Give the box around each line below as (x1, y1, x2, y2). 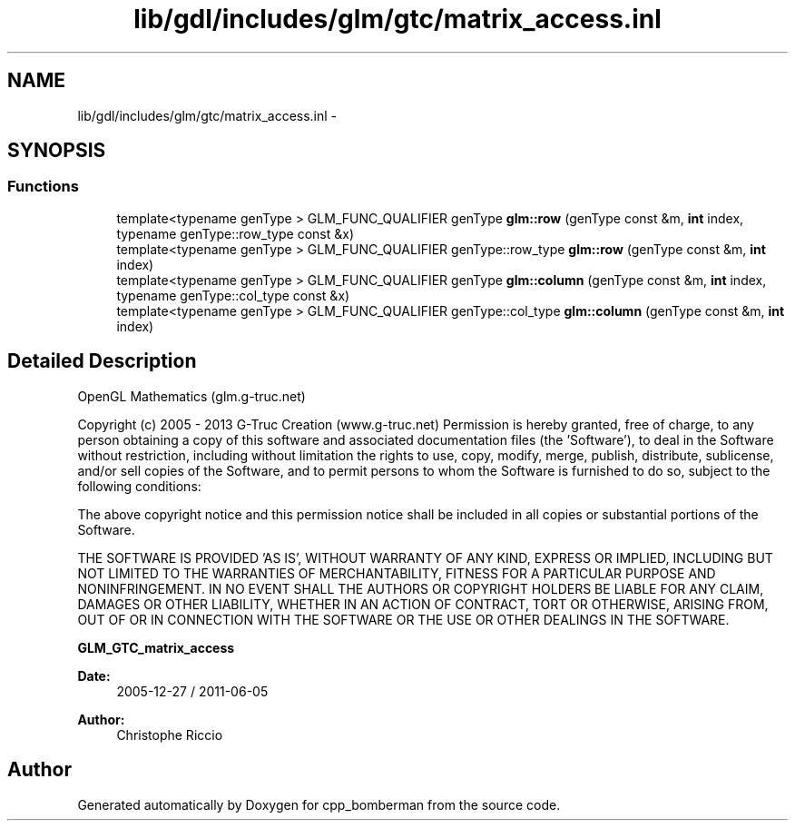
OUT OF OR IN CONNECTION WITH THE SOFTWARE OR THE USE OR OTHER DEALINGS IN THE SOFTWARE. (77, 611, 730, 627)
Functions (7, 177, 79, 196)
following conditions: (77, 478, 201, 494)
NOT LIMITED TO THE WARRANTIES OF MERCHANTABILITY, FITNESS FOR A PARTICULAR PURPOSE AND (77, 565, 716, 581)
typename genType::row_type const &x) (116, 225, 354, 241)
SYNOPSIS (7, 139, 106, 163)
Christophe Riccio (116, 726, 223, 743)
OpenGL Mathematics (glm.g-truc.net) (77, 388, 306, 404)
